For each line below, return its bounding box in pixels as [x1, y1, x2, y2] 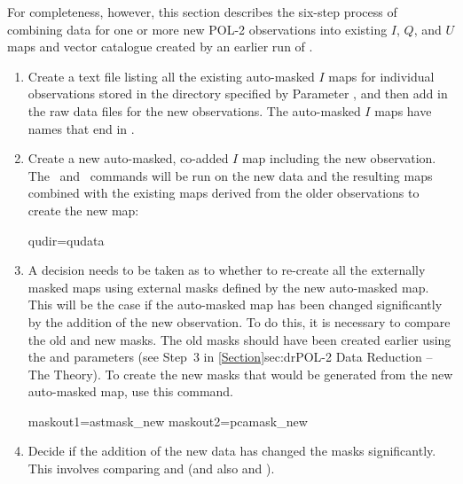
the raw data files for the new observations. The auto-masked [27, 101, 361, 120]
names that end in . [27, 119, 135, 137]
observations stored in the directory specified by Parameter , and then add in [27, 84, 448, 103]
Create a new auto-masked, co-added [27, 149, 229, 168]
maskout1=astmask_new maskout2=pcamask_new [27, 411, 308, 430]
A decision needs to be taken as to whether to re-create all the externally [27, 261, 426, 279]
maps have [374, 101, 432, 120]
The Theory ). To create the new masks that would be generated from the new [27, 364, 453, 383]
